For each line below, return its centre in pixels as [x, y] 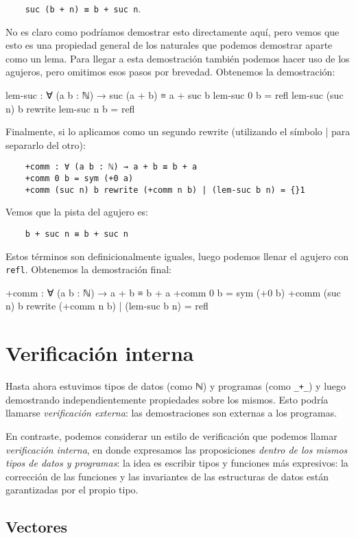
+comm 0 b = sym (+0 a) [79, 179]
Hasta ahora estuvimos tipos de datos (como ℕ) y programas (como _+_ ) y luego [176, 386]
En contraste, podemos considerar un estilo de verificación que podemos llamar [171, 436]
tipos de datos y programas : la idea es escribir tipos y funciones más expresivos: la [177, 463]
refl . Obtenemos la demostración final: [88, 269]
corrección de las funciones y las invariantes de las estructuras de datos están [167, 476]
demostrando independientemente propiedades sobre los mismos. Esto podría [167, 399]
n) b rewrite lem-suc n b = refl [70, 108]
